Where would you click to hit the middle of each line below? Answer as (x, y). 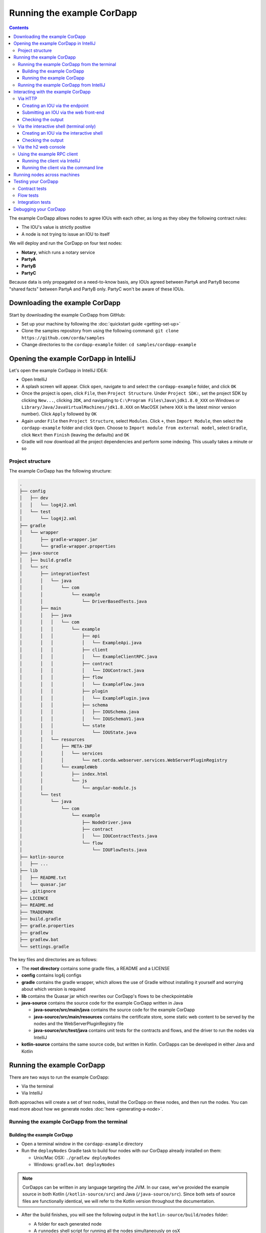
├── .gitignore (38, 891)
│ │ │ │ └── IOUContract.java (82, 670)
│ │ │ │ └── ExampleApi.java (81, 643)
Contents (19, 28)
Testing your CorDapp (36, 181)
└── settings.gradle (44, 946)
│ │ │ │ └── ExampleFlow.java (82, 684)
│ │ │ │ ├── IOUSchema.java (79, 712)
